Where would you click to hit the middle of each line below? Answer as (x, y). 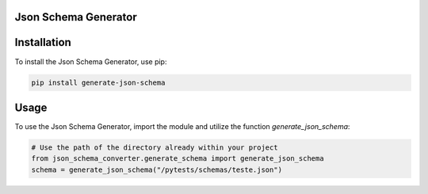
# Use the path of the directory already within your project (155, 148)
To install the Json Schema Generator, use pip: (91, 61)
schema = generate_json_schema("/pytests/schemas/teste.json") (157, 169)
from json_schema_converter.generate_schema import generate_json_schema (178, 159)
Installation (43, 42)
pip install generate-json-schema (98, 82)
